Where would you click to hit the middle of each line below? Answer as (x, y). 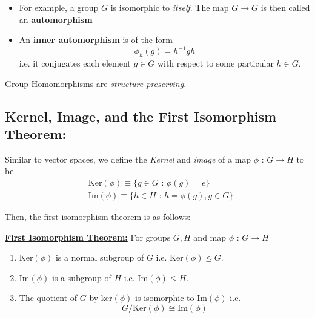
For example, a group (59, 7)
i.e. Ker (170, 257)
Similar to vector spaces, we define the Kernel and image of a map (128, 159)
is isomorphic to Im (171, 298)
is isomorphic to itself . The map (170, 7)
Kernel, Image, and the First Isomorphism (141, 116)
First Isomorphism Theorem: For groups (88, 237)
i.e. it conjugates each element (75, 63)
